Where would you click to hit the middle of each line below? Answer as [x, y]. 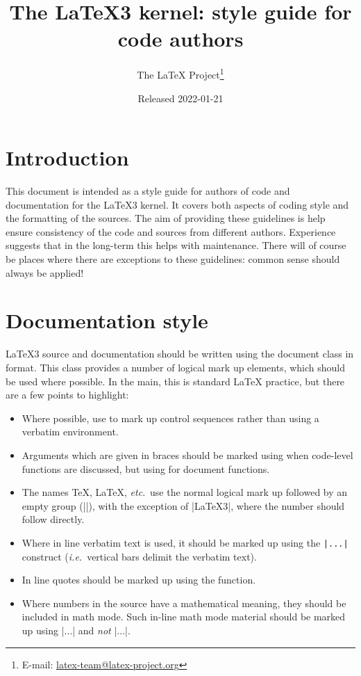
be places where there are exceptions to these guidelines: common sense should [173, 259]
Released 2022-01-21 [180, 98]
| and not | [95, 630]
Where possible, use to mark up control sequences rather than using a [170, 418]
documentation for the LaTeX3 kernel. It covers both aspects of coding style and [177, 204]
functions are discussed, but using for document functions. [146, 468]
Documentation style [107, 320]
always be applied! [45, 272]
